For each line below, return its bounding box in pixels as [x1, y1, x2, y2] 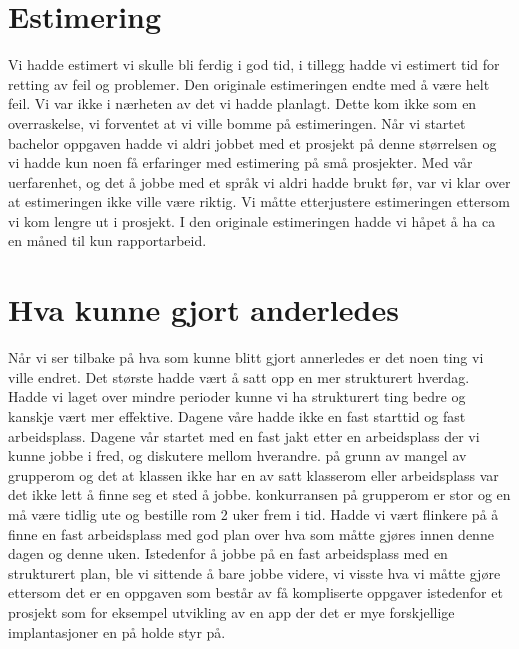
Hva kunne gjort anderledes [8, 289, 399, 330]
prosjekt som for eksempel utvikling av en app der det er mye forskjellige [8, 601, 455, 622]
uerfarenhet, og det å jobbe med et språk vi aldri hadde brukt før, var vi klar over [8, 171, 511, 192]
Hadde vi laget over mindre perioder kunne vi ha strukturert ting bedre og [8, 386, 466, 407]
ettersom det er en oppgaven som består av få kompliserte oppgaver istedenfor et [8, 582, 503, 603]
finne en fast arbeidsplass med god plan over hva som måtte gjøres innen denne [8, 523, 494, 544]
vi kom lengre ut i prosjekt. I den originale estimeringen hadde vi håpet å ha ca [8, 210, 496, 231]
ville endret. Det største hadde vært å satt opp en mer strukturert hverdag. [8, 366, 470, 387]
